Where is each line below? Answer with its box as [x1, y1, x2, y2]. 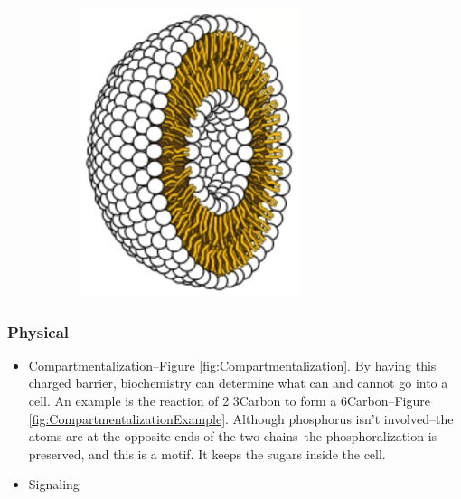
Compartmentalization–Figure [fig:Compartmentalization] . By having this [28, 355, 437, 374]
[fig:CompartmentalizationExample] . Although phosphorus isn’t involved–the [28, 409, 454, 428]
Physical [7, 320, 70, 343]
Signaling [28, 475, 80, 494]
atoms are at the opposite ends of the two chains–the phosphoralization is [28, 427, 437, 446]
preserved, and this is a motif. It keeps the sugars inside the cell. [28, 444, 386, 463]
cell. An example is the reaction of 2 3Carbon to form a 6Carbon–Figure [28, 391, 430, 410]
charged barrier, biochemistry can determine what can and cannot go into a [28, 373, 448, 392]
